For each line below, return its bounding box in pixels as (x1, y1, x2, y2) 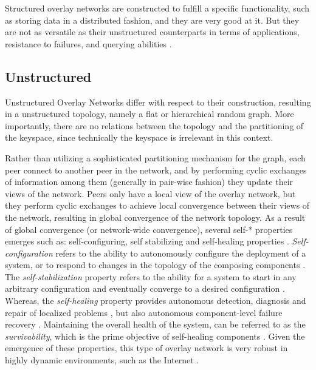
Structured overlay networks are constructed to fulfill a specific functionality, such (5, 2, 310, 14)
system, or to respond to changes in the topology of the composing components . (5, 258, 306, 271)
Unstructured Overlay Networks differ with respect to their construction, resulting (5, 95, 311, 108)
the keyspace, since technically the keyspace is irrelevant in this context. (5, 131, 273, 144)
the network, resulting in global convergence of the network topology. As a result (5, 210, 306, 223)
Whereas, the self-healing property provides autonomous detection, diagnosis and (5, 294, 306, 307)
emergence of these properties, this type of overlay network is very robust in (5, 341, 288, 354)
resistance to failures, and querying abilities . (5, 37, 172, 50)
